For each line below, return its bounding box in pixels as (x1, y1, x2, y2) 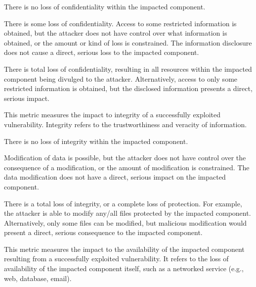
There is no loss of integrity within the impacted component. (4, 136, 188, 146)
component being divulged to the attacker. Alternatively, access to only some (4, 73, 238, 84)
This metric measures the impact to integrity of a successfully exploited (4, 109, 221, 120)
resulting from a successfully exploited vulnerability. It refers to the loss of (4, 253, 229, 264)
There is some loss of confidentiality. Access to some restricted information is (4, 18, 237, 28)
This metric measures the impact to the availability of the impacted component (4, 243, 245, 254)
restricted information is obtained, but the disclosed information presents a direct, (4, 83, 253, 94)
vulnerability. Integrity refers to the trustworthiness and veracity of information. (4, 119, 247, 129)
